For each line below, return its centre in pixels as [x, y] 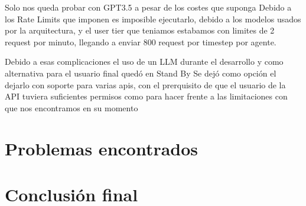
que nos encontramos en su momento [71, 107]
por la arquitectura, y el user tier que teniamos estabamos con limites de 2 [140, 30]
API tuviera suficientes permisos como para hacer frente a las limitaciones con [146, 96]
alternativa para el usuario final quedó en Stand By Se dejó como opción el [141, 73]
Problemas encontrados [102, 148]
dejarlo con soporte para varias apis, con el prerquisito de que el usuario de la [145, 84]
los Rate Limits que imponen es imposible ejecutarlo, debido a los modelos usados [153, 19]
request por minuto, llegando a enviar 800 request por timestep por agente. [141, 41]
